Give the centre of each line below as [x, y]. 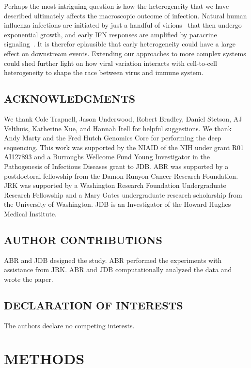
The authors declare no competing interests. [69, 325]
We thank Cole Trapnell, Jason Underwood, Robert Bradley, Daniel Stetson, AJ [123, 118]
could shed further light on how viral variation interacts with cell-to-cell [110, 63]
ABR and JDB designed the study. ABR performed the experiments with [113, 260]
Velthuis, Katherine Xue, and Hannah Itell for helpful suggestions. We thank [118, 128]
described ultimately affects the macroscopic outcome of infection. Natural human [125, 15]
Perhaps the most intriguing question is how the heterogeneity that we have [117, 6]
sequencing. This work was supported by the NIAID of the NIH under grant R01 [124, 147]
